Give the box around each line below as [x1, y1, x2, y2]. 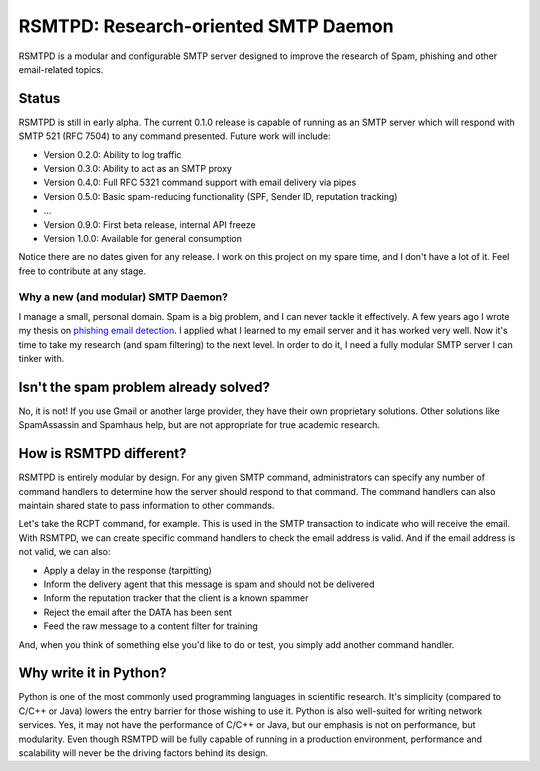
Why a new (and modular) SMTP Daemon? [18, 290, 229, 304]
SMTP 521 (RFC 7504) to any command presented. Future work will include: [18, 130, 331, 142]
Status [18, 90, 61, 107]
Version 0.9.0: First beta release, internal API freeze [43, 218, 256, 230]
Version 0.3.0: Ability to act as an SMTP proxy [43, 163, 232, 175]
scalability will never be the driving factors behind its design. [18, 747, 269, 759]
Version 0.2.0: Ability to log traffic [43, 148, 182, 160]
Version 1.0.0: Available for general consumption [43, 232, 242, 244]
